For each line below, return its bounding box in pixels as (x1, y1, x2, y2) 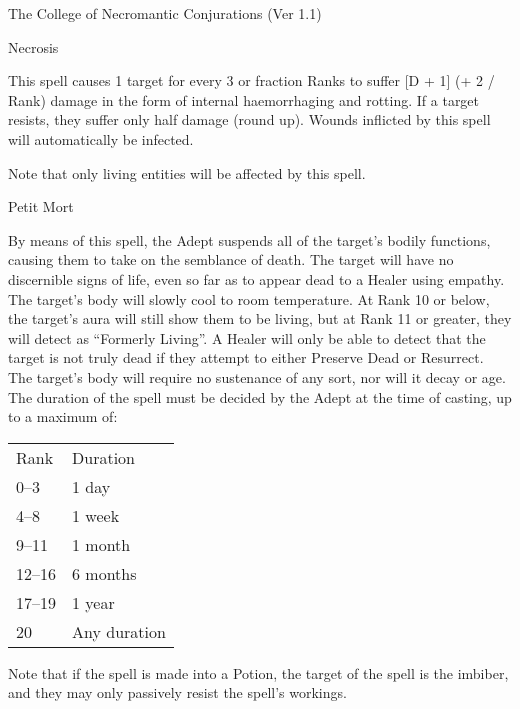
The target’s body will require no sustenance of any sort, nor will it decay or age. (8, 366, 506, 387)
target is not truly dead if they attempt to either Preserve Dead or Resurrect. (8, 347, 484, 368)
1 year (72, 590, 115, 614)
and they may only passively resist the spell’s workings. (8, 682, 347, 703)
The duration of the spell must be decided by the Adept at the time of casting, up (8, 386, 512, 407)
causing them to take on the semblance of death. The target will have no (8, 249, 454, 270)
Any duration (72, 619, 166, 643)
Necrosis (8, 36, 59, 57)
